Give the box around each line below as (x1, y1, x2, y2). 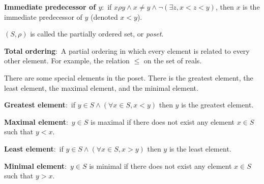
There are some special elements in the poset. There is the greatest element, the (4, 72, 253, 83)
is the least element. (169, 143, 231, 154)
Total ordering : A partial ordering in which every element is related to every (4, 45, 250, 56)
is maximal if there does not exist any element (91, 116, 235, 127)
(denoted (91, 11, 118, 22)
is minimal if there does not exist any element (89, 160, 232, 171)
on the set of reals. (143, 55, 202, 66)
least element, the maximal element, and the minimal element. (4, 82, 198, 93)
